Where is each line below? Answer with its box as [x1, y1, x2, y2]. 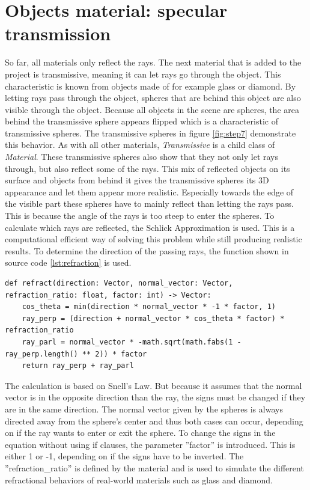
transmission [5, 21, 111, 46]
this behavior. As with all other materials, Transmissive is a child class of [5, 138, 275, 151]
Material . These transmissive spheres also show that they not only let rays [5, 150, 279, 163]
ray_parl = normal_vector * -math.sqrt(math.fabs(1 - [22, 337, 242, 346]
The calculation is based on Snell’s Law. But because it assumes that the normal [5, 379, 302, 391]
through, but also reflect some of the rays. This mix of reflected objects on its [5, 162, 290, 174]
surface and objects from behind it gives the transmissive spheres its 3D [5, 174, 269, 186]
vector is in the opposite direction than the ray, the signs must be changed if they [5, 391, 306, 403]
